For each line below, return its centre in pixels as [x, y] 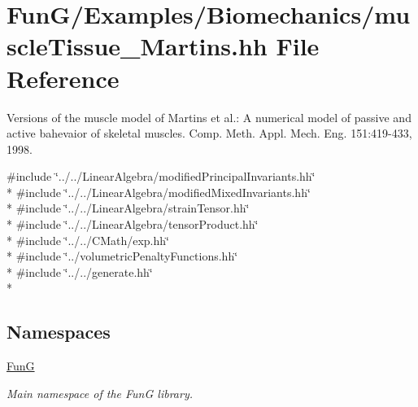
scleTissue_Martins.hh [137, 46]
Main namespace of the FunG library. [100, 393]
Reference [63, 78]
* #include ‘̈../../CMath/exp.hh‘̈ [88, 240]
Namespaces [59, 332]
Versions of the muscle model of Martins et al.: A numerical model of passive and [209, 117]
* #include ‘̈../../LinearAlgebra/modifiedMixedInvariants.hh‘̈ [159, 192]
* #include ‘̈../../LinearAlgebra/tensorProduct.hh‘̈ [133, 224]
